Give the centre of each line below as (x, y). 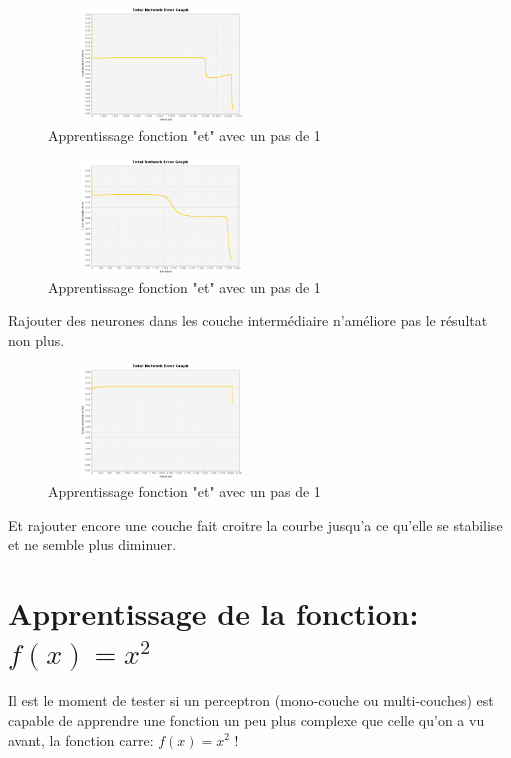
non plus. (36, 339)
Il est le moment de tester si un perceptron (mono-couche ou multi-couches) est (251, 700)
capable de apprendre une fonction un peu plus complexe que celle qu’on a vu (246, 719)
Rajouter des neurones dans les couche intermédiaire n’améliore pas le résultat (248, 320)
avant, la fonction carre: (81, 739)
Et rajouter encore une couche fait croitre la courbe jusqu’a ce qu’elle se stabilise (255, 524)
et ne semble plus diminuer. (92, 544)
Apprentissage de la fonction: (213, 613)
